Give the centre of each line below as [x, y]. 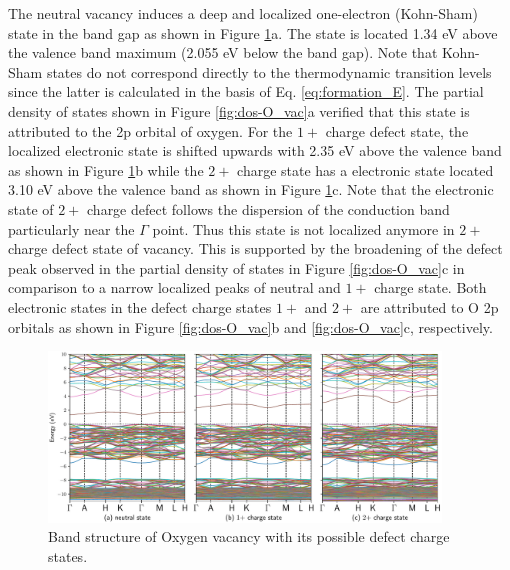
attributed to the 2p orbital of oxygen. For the [150, 130]
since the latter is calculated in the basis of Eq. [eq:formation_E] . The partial [246, 91]
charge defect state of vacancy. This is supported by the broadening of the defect [255, 248]
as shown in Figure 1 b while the [106, 169]
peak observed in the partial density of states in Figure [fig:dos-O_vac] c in [236, 267]
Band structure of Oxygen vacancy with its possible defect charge [249, 536]
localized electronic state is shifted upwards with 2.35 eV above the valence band [255, 150]
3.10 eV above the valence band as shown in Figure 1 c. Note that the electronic [251, 189]
